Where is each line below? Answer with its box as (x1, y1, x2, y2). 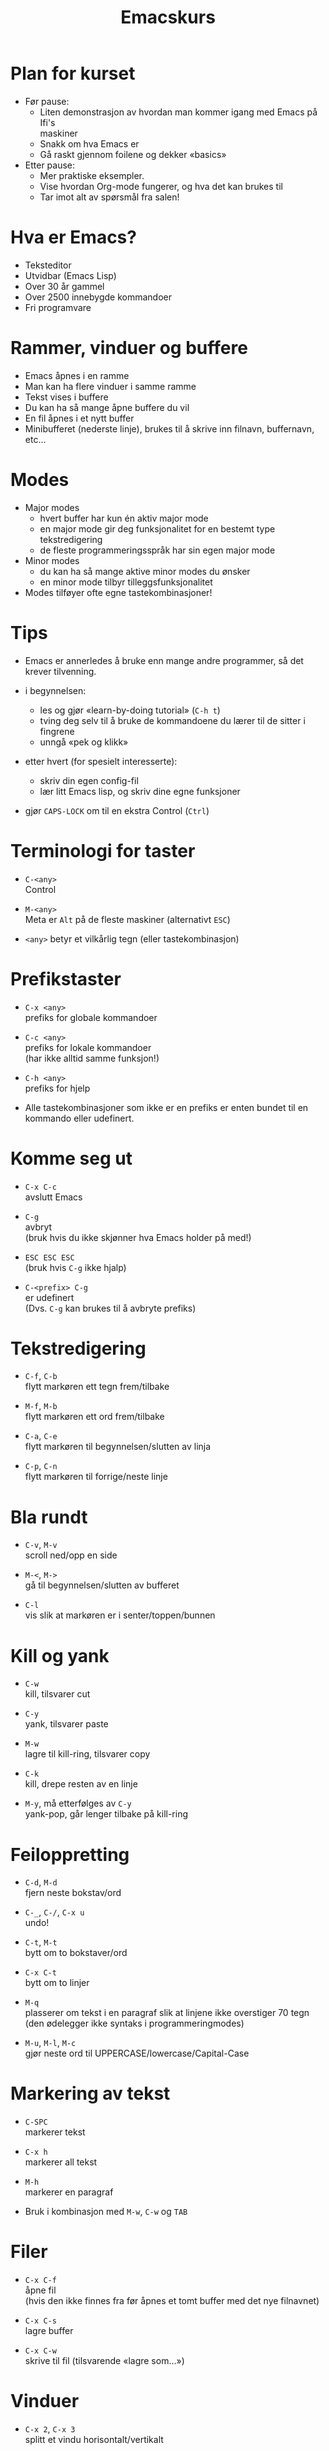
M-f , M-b (24, 1400, 58, 1412)
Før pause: (24, 95, 70, 107)
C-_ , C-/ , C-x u (24, 1906, 85, 1918)
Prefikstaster (10, 967, 122, 990)
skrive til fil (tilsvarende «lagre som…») (24, 2355, 185, 2367)
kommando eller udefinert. (24, 1112, 135, 1124)
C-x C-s (24, 2316, 57, 2326)
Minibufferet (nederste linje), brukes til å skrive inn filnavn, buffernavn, (24, 422, 315, 435)
